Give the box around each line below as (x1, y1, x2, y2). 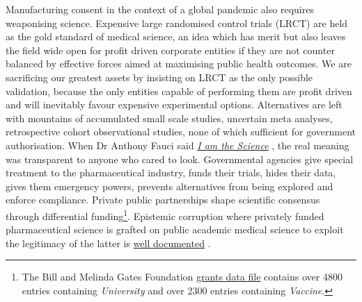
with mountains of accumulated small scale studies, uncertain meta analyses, (6, 110, 333, 125)
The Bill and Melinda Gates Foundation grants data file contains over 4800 (22, 269, 343, 284)
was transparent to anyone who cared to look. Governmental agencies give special (6, 151, 354, 166)
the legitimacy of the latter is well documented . (6, 235, 211, 250)
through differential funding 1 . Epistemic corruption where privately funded (6, 206, 324, 223)
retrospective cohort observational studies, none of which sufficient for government (6, 124, 356, 139)
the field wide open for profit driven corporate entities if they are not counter (6, 42, 335, 57)
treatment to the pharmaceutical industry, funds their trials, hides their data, (6, 165, 336, 180)
